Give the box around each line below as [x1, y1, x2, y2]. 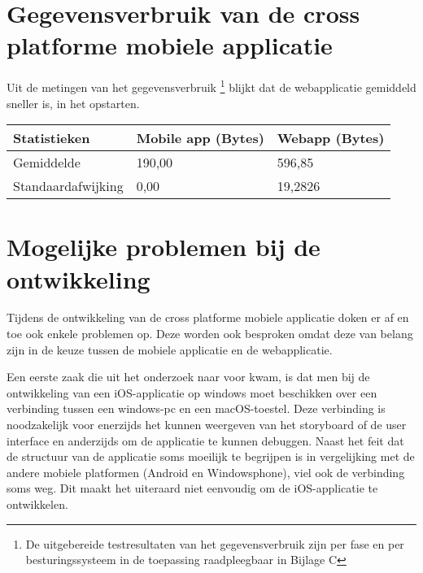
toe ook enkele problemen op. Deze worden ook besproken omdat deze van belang [7, 325, 413, 342]
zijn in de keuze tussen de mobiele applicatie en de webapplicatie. [7, 341, 333, 358]
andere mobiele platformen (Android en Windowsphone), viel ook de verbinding [7, 463, 405, 480]
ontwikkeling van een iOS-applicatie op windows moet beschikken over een [7, 384, 377, 401]
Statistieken [13, 128, 90, 148]
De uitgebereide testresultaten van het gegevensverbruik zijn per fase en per [25, 535, 404, 552]
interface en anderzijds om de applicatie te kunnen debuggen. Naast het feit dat [7, 432, 404, 449]
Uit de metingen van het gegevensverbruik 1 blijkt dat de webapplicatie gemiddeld [7, 76, 416, 95]
